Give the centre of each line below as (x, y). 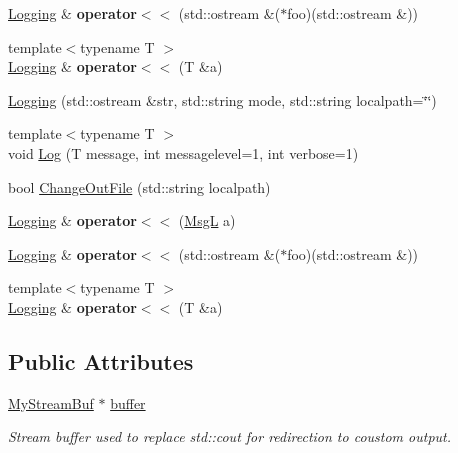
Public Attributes (101, 360)
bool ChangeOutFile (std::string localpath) (139, 186)
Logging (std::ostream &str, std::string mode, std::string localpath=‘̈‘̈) (222, 99)
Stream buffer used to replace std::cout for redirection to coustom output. (230, 436)
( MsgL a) (207, 220)
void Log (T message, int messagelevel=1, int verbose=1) (183, 152)
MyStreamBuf (51, 402)
